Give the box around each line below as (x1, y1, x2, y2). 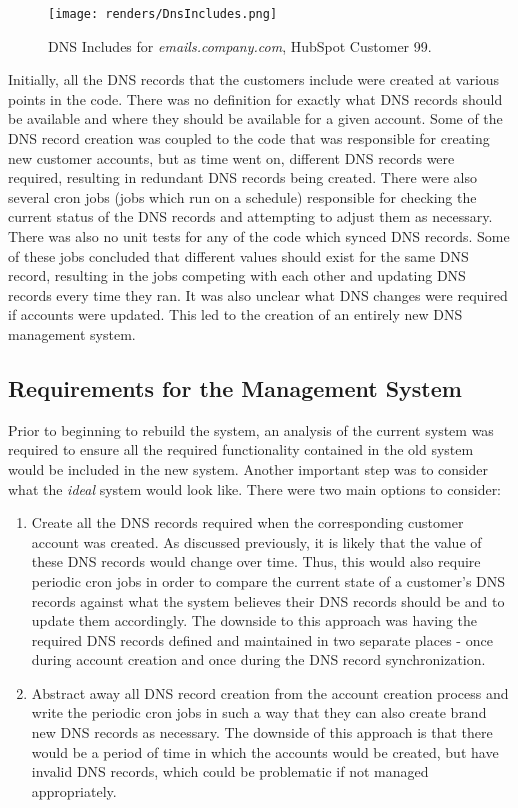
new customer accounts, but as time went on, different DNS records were (8, 147, 455, 168)
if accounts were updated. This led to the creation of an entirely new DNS (8, 304, 463, 325)
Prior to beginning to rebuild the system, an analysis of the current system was (8, 419, 494, 440)
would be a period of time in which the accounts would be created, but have (31, 741, 499, 762)
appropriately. (31, 780, 117, 801)
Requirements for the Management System (8, 372, 462, 403)
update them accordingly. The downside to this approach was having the (31, 610, 478, 631)
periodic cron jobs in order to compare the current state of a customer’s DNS (31, 570, 506, 591)
